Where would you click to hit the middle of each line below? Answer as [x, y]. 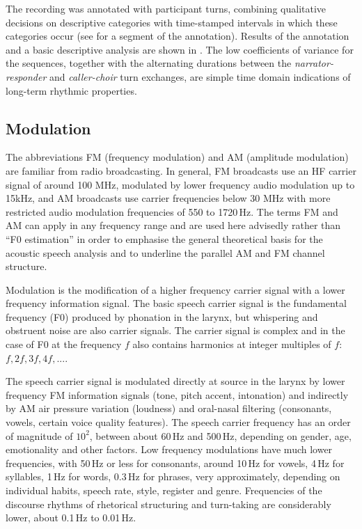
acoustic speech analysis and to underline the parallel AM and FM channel [165, 252]
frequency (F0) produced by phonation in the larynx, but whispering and [162, 316]
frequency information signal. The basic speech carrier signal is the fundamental [176, 303]
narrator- [314, 63]
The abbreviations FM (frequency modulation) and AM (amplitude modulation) [177, 157]
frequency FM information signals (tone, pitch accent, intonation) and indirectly [177, 394]
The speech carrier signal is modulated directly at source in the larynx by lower [175, 381]
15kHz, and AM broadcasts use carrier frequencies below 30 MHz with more [168, 198]
